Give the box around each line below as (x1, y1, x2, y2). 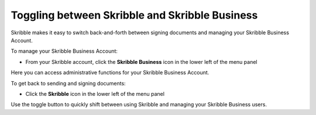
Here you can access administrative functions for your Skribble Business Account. (11, 69, 209, 76)
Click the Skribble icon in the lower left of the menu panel (25, 90, 165, 97)
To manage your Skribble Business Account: (11, 48, 118, 55)
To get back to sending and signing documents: (11, 80, 126, 87)
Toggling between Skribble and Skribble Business (11, 9, 258, 21)
